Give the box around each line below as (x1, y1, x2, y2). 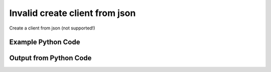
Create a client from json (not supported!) (9, 25, 95, 31)
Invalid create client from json (9, 7, 136, 18)
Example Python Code (9, 38, 80, 46)
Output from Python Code (9, 54, 92, 62)
